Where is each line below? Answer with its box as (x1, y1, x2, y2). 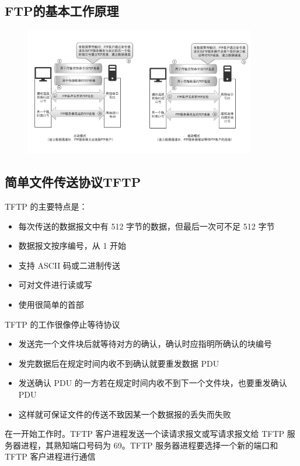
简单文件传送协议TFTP (5, 173, 141, 191)
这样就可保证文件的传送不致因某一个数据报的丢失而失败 (18, 408, 231, 420)
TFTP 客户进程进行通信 (5, 450, 96, 462)
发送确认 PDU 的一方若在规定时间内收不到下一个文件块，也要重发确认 (18, 377, 287, 389)
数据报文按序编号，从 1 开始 (18, 239, 127, 252)
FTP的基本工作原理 (5, 2, 119, 20)
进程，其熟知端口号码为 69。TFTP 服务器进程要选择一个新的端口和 (20, 439, 278, 451)
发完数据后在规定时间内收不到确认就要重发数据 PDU (18, 357, 219, 369)
